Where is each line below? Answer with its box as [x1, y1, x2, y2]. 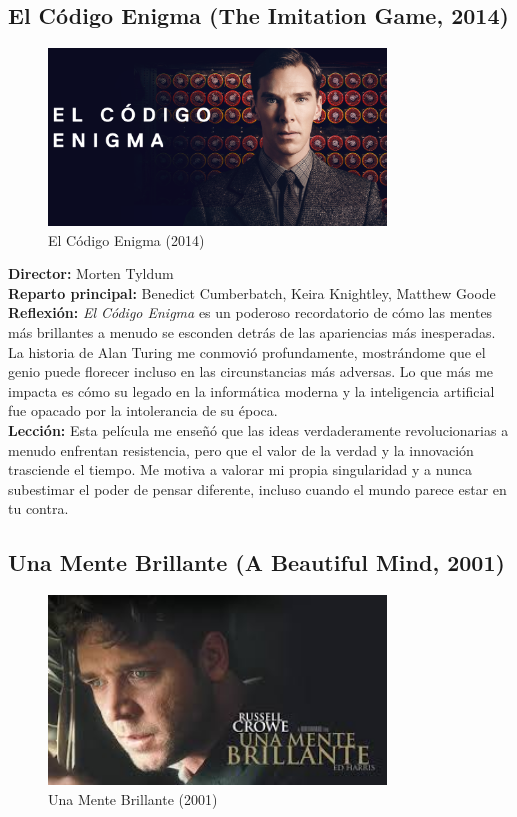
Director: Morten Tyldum [8, 263, 174, 284]
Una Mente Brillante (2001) [48, 788, 218, 809]
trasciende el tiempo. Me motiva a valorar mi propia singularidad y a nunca [8, 459, 472, 480]
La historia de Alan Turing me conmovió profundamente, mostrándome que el [8, 341, 486, 362]
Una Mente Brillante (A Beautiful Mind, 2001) [8, 547, 505, 578]
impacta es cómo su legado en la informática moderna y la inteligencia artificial [8, 380, 495, 401]
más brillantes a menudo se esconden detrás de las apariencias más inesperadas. [8, 322, 496, 343]
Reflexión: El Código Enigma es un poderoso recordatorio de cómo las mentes [8, 302, 493, 323]
